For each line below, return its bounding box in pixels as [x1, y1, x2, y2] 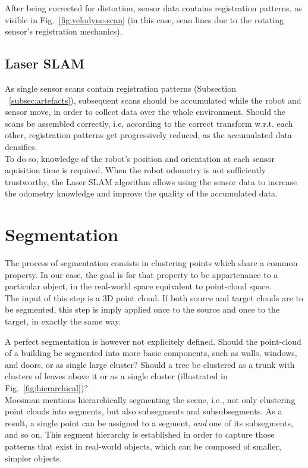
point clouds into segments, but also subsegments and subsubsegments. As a [5, 405, 282, 417]
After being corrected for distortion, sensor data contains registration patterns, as [5, 2, 302, 14]
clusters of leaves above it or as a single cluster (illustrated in [5, 370, 228, 382]
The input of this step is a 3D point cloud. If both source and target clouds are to [5, 291, 303, 304]
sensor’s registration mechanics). [5, 25, 122, 38]
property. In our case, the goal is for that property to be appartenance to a [5, 268, 278, 280]
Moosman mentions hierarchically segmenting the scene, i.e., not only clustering [5, 393, 296, 405]
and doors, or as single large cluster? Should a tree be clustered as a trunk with [5, 358, 295, 370]
